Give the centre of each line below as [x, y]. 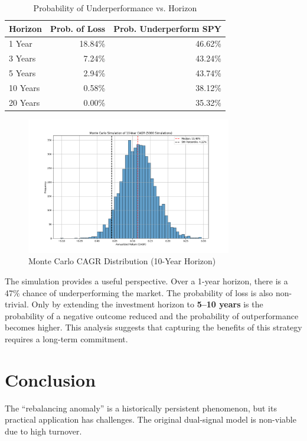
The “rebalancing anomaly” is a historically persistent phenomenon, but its [141, 408]
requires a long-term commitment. [66, 338]
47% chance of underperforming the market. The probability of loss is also [139, 292]
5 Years [22, 73]
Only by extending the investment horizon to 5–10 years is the [147, 304]
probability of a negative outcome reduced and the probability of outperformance [152, 315]
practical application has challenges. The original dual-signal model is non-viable [151, 419]
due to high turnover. [43, 431]
